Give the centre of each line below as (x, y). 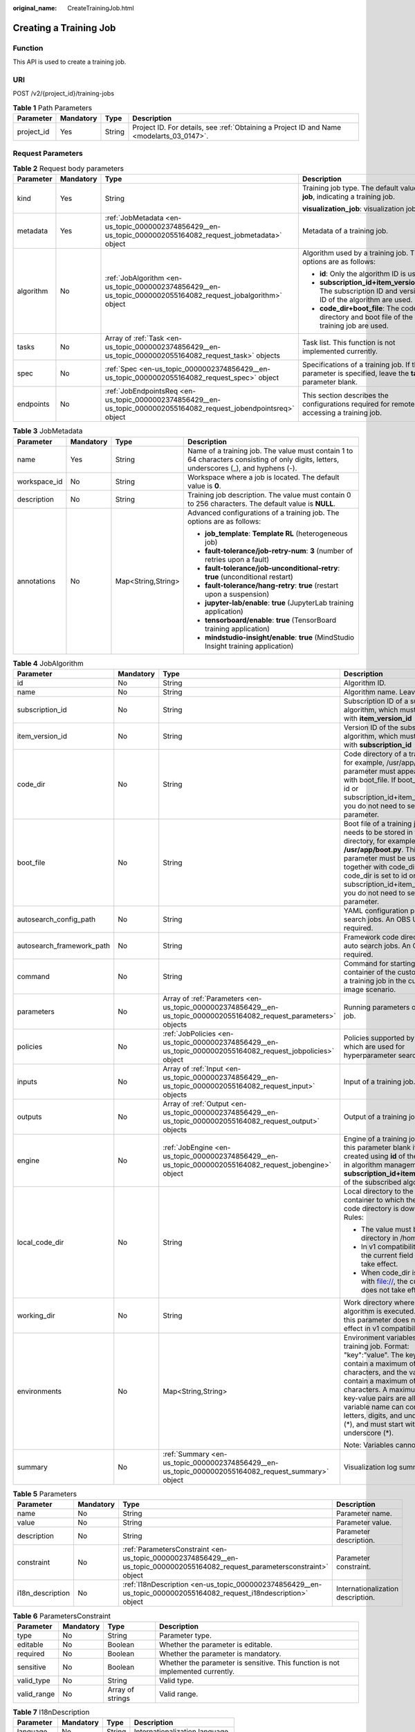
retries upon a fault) (237, 559)
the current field (387, 1255)
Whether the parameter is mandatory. (220, 1654)
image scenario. (370, 989)
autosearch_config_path (56, 919)
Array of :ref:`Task (135, 338)
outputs (29, 1117)
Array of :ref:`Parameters (204, 998)
